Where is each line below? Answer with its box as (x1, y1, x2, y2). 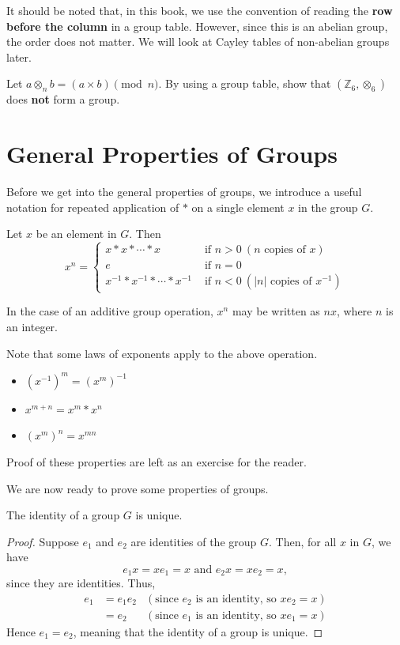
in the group (298, 198, 358, 215)
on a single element (191, 198, 285, 215)
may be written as (232, 303, 320, 319)
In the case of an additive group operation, (6, 303, 213, 319)
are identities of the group (130, 533, 257, 549)
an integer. (6, 319, 58, 335)
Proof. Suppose (6, 533, 79, 549)
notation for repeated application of (6, 198, 179, 215)
